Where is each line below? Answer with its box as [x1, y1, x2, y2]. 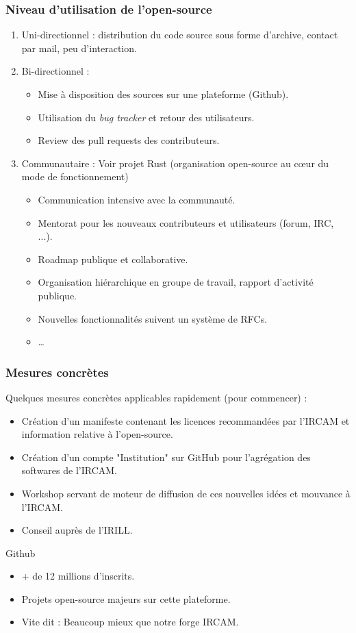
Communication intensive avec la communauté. [38, 192, 236, 206]
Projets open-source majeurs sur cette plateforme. [21, 591, 231, 606]
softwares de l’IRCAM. [21, 463, 117, 477]
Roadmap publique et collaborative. [38, 251, 188, 266]
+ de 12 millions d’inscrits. [21, 569, 135, 583]
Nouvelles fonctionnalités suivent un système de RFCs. [38, 311, 268, 325]
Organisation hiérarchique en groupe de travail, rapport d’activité [38, 275, 314, 289]
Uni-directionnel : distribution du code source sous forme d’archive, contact [21, 27, 338, 42]
